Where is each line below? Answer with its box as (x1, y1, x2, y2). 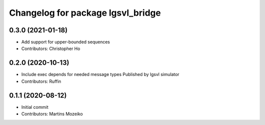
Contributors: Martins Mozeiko (21, 111, 83, 117)
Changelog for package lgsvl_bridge (9, 7, 161, 18)
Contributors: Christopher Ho (21, 46, 80, 51)
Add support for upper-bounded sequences (21, 39, 110, 45)
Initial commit (21, 104, 49, 110)
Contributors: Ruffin (21, 78, 61, 84)
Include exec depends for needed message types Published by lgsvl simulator (21, 72, 180, 77)
